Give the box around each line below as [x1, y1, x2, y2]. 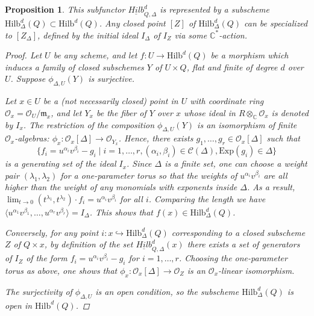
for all [120, 193, 143, 205]
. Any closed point [99, 17, 166, 29]
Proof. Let [5, 49, 42, 61]
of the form [26, 252, 68, 264]
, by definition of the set [44, 238, 133, 250]
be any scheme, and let [53, 49, 137, 61]
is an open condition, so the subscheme [95, 285, 239, 297]
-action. [219, 28, 248, 41]
